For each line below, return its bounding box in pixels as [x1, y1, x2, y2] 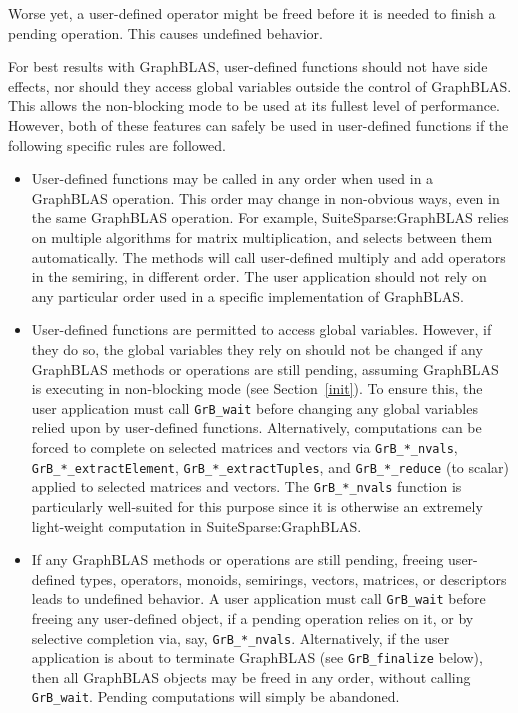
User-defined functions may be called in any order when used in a [31, 168, 434, 189]
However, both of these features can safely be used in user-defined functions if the [8, 114, 509, 135]
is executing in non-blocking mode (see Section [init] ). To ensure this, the [31, 378, 483, 399]
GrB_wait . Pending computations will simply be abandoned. [31, 686, 400, 707]
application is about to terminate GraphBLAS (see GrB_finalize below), [31, 647, 483, 668]
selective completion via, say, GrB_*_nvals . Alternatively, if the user [31, 627, 450, 648]
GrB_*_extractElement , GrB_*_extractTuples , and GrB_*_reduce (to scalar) [31, 456, 510, 477]
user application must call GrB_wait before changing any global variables [31, 397, 478, 418]
